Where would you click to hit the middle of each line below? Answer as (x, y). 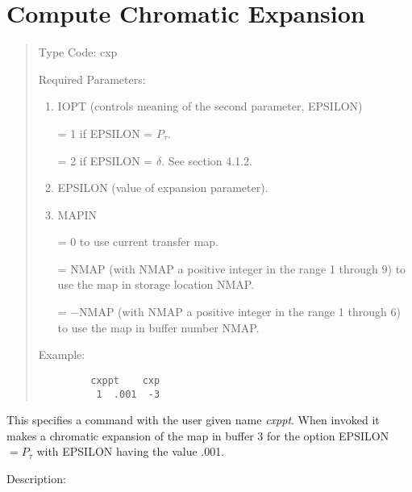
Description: (36, 478)
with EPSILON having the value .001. (131, 451)
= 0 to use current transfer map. (138, 242)
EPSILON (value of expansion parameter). (163, 188)
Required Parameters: (92, 79)
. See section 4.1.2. (207, 160)
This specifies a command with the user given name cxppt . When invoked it (193, 420)
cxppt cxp (125, 380)
